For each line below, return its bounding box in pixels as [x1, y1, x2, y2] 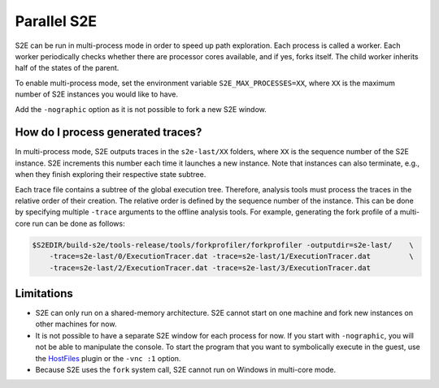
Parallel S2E [15, 12, 98, 30]
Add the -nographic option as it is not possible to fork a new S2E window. [15, 104, 267, 114]
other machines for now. [35, 319, 117, 329]
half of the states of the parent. [15, 63, 120, 73]
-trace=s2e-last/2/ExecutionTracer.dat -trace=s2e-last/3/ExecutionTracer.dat [49, 263, 372, 272]
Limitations [15, 287, 73, 300]
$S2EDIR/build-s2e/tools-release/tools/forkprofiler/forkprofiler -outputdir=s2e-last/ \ [32, 240, 414, 249]
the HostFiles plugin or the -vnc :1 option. [35, 353, 181, 363]
